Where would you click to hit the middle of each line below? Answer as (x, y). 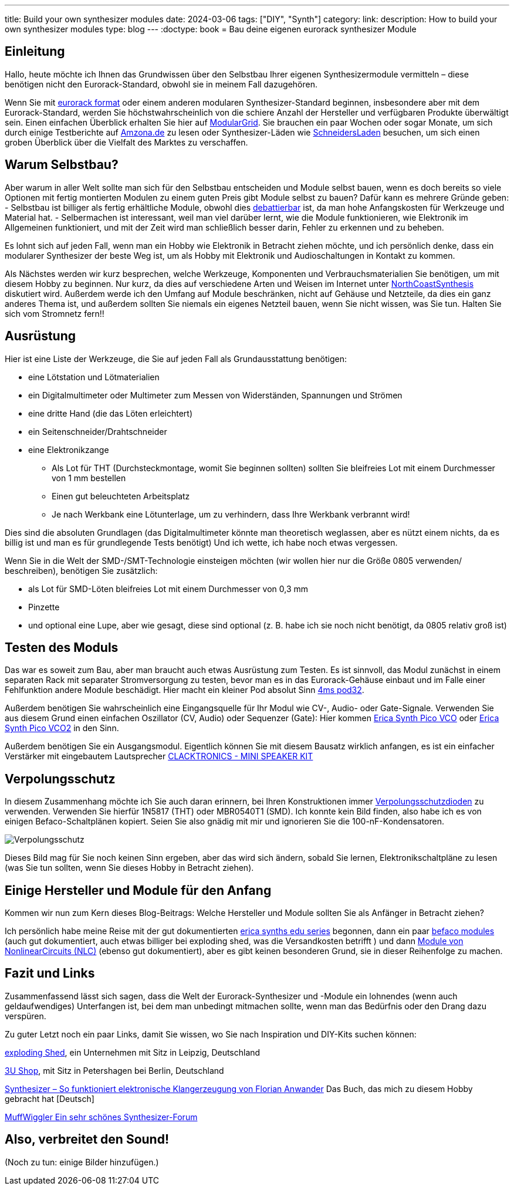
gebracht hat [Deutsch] (50, 1098)
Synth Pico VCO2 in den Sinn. (62, 728)
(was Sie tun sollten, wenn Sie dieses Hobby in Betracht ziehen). (129, 868)
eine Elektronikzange (69, 449)
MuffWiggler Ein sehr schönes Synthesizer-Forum (101, 1117)
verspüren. (26, 1016)
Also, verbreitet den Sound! (87, 1140)
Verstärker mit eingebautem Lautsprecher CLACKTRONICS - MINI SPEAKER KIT (159, 756)
